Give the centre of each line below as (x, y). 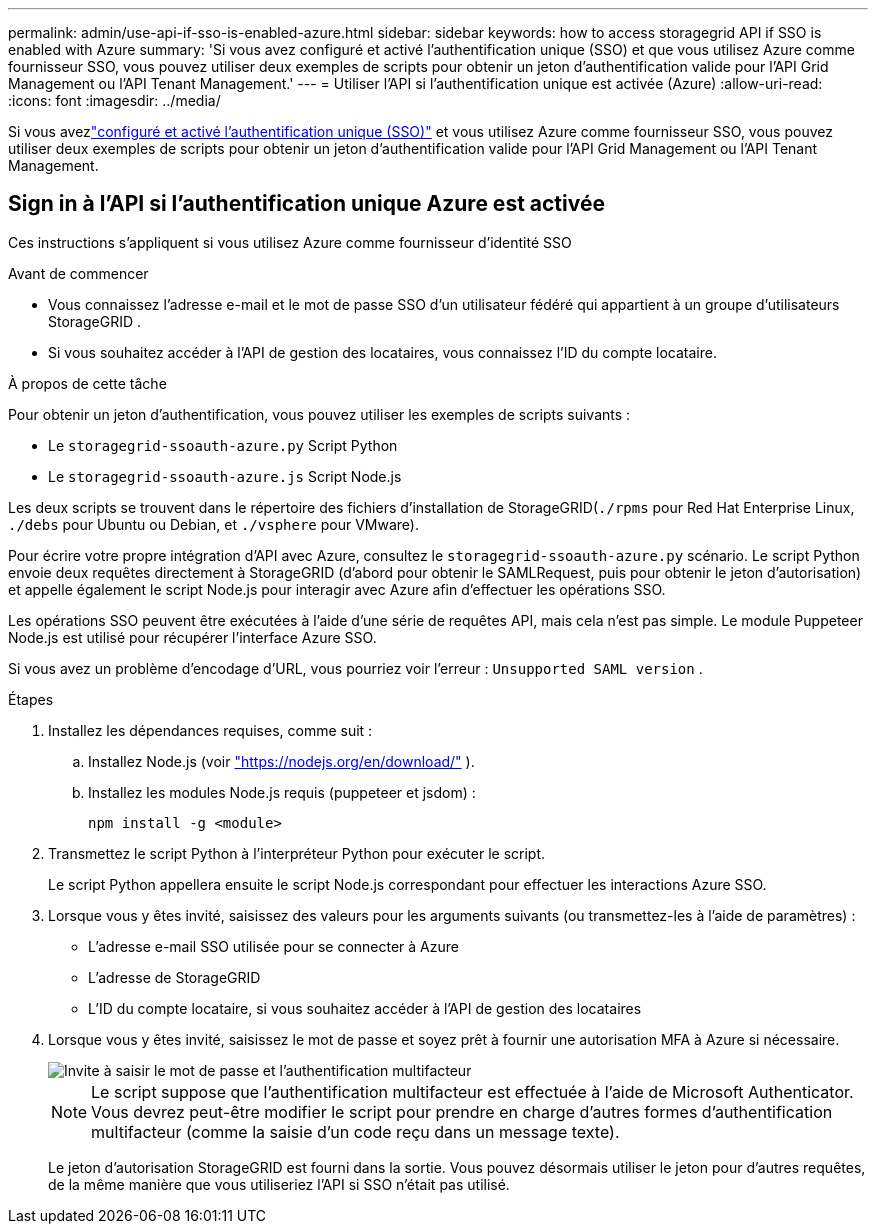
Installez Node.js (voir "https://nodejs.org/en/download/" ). (281, 761)
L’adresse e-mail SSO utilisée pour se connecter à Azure (273, 946)
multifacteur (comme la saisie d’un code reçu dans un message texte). (355, 1131)
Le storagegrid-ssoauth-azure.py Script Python (223, 445)
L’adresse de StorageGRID (174, 977)
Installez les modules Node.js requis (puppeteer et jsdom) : (282, 792)
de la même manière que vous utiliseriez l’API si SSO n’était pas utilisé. (279, 1184)
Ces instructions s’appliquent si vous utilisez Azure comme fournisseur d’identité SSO (290, 242)
